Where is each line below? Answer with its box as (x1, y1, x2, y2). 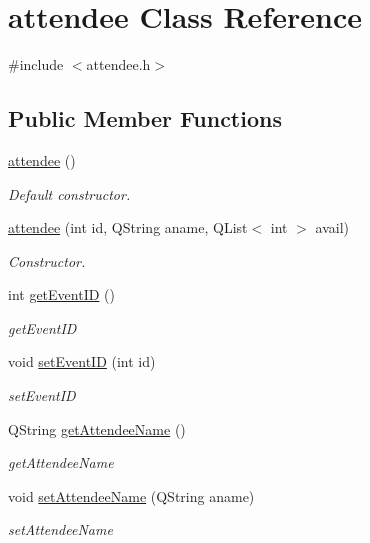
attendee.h (86, 54, 151, 75)
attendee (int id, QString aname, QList (8, 217, 248, 238)
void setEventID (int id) (8, 351, 156, 372)
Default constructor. (8, 183, 131, 204)
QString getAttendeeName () (8, 418, 186, 439)
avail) (315, 217, 349, 238)
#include (8, 54, 64, 75)
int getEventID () (8, 284, 115, 305)
